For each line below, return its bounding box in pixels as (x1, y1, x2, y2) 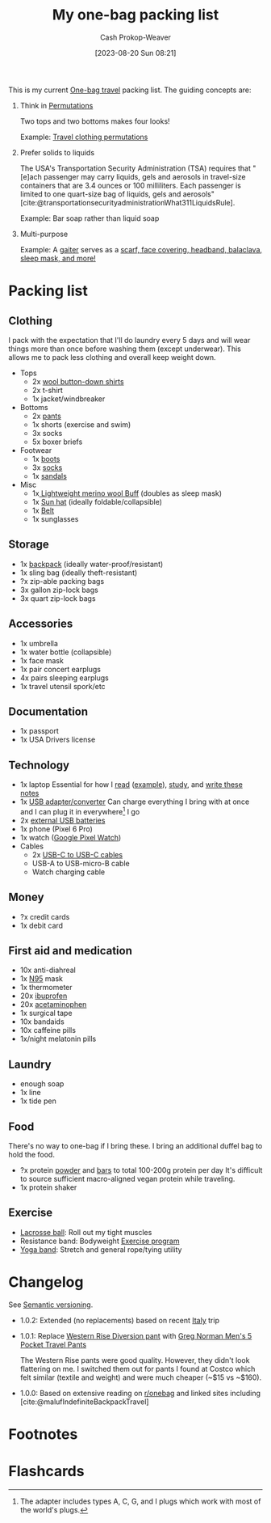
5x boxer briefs (31, 437, 83, 446)
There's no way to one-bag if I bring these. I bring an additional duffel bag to (8, 1141, 263, 1151)
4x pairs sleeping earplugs (19, 673, 109, 683)
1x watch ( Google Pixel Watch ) (19, 832, 122, 842)
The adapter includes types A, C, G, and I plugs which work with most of (19, 1496, 261, 1506)
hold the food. (8, 1150, 55, 1160)
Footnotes (8, 1425, 78, 1444)
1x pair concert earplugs (19, 664, 101, 674)
